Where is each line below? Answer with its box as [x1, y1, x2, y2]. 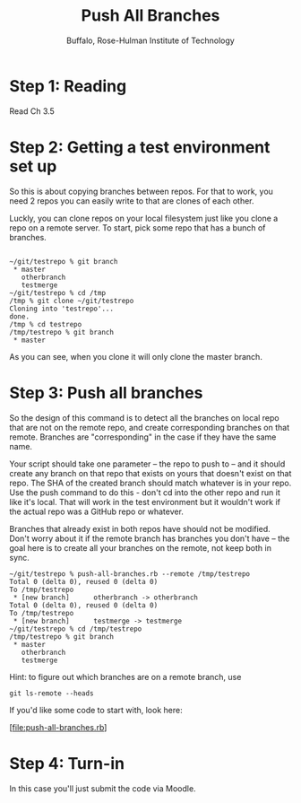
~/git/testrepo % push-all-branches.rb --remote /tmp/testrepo [9, 569, 251, 579]
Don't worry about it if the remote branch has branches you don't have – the [9, 533, 290, 544]
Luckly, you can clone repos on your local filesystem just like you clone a [9, 213, 279, 223]
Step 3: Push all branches [9, 382, 203, 403]
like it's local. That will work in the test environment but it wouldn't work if [9, 496, 280, 507]
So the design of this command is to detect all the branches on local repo [9, 412, 279, 423]
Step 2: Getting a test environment [9, 136, 271, 157]
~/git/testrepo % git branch [9, 257, 118, 266]
